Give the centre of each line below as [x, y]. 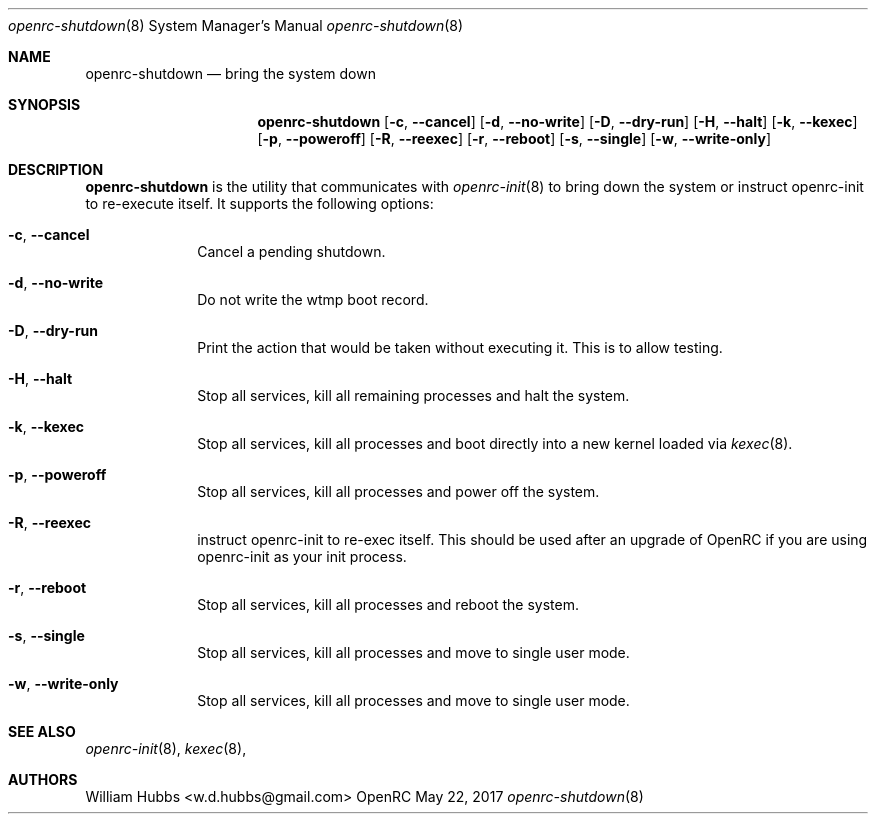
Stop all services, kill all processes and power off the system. [398, 491]
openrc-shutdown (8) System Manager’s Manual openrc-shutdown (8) [236, 25]
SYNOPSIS [44, 104]
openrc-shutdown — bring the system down [230, 73]
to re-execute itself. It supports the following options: [259, 203]
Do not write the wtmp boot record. [313, 299]
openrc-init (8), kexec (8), [166, 748]
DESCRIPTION [56, 169]
